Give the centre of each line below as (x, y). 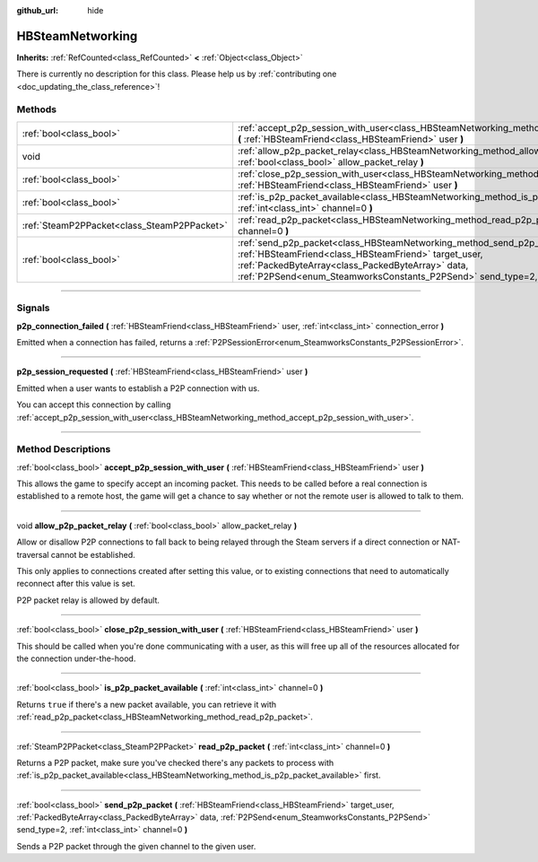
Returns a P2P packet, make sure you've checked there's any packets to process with (175, 762)
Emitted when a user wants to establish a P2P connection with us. (138, 388)
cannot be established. (93, 554)
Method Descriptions (64, 449)
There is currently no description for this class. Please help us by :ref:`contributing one (177, 74)
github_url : (37, 10)
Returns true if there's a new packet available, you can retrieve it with (147, 704)
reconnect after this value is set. (76, 584)
